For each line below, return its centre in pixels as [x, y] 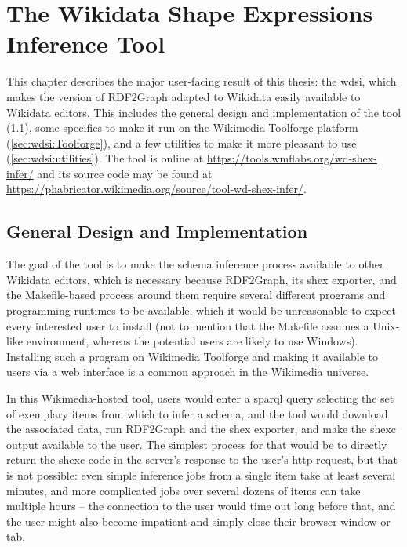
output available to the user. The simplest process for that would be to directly [197, 444]
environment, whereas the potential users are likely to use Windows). [192, 341]
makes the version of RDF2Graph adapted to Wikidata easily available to [184, 96]
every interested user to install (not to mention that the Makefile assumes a [188, 325]
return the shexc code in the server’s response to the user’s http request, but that [202, 459]
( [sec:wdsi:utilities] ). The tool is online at [105, 158]
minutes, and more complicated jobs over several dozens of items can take [184, 490]
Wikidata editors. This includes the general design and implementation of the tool [204, 112]
